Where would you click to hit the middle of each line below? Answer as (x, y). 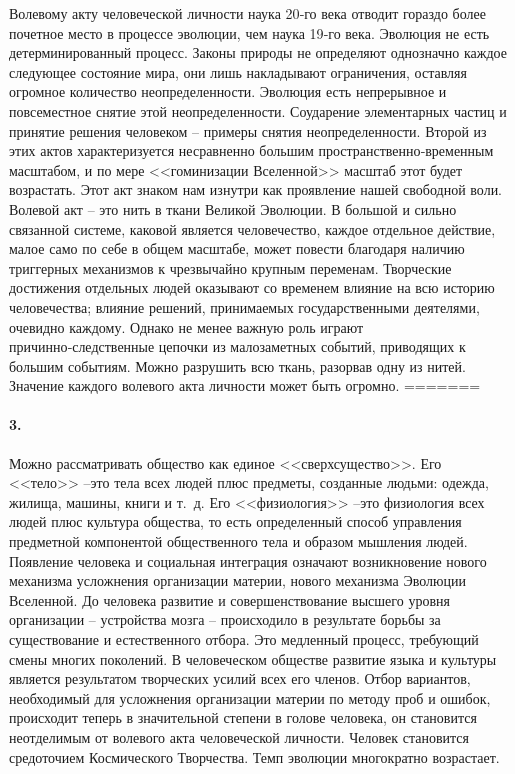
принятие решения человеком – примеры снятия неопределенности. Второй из (248, 130)
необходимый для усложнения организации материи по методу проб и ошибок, (250, 697)
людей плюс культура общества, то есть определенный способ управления (235, 521)
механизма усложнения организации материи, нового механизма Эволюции (237, 580)
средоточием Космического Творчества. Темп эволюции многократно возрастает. (254, 756)
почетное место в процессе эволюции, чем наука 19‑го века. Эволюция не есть (249, 32)
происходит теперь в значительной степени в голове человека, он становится (243, 717)
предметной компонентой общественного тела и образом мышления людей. (238, 541)
